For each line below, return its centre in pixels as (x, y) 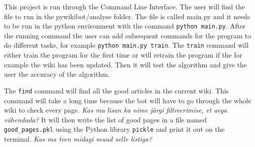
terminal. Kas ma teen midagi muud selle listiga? (78, 138)
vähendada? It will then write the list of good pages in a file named (105, 119)
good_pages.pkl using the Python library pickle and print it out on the (114, 129)
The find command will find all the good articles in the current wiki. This (116, 90)
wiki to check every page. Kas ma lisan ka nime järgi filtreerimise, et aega (116, 110)
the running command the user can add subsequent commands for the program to (127, 35)
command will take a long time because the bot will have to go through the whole (128, 100)
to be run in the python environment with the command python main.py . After (125, 26)
